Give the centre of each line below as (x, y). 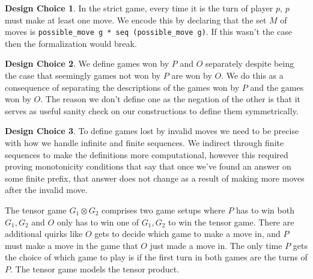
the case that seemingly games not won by (83, 75)
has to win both (265, 210)
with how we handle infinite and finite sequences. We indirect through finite (144, 143)
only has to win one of (98, 222)
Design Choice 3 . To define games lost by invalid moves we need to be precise (152, 131)
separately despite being (250, 63)
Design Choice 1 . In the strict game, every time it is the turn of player (139, 8)
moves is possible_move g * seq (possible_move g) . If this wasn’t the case (148, 32)
